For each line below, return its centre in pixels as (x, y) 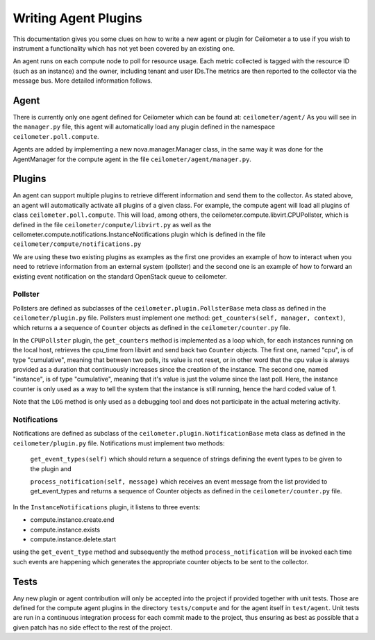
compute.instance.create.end (72, 520)
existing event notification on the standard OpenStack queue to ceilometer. (120, 276)
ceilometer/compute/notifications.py (77, 244)
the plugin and (51, 468)
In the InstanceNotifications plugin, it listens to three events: (107, 507)
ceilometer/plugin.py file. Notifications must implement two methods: (119, 443)
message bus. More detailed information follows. (83, 81)
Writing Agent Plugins (77, 18)
